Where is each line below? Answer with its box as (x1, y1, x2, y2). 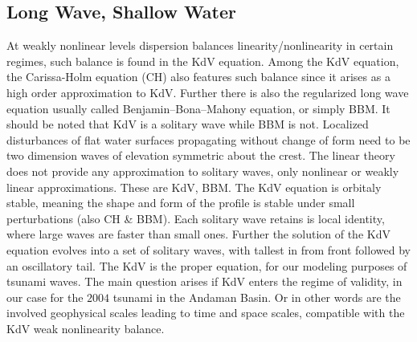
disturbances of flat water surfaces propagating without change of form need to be (6, 131, 411, 148)
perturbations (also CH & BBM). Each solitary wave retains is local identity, (6, 210, 385, 226)
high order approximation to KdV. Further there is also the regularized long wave (6, 83, 409, 100)
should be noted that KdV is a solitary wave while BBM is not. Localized (6, 116, 369, 132)
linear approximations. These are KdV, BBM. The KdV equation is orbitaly (6, 178, 382, 195)
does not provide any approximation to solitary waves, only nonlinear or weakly (6, 162, 399, 179)
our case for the (6, 288, 84, 305)
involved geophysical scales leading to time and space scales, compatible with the (6, 304, 405, 321)
